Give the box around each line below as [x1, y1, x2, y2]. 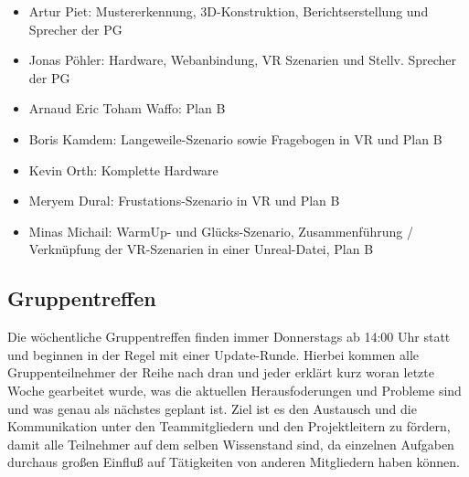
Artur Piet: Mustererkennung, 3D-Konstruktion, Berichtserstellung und [28, 2, 429, 20]
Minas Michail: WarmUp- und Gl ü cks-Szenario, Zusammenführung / [28, 221, 413, 240]
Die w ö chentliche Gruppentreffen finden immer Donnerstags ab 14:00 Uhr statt [7, 327, 451, 346]
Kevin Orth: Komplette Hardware [28, 160, 219, 179]
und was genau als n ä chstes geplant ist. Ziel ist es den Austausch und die [7, 398, 417, 418]
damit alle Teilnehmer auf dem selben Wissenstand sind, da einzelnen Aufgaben [7, 434, 454, 453]
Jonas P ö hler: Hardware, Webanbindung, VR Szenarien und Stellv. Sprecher [28, 50, 457, 69]
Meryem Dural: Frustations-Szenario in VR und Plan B [28, 191, 340, 210]
